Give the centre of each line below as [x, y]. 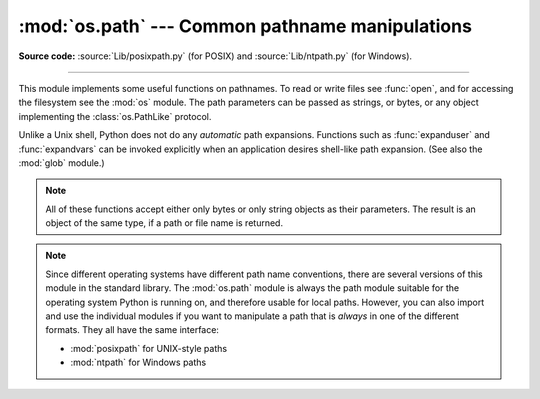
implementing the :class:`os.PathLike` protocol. [115, 116]
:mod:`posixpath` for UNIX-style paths [149, 348]
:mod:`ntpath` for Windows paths [138, 362]
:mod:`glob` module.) [61, 162]
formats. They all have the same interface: [132, 330]
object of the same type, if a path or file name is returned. [164, 223]
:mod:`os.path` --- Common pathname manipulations [245, 26]
